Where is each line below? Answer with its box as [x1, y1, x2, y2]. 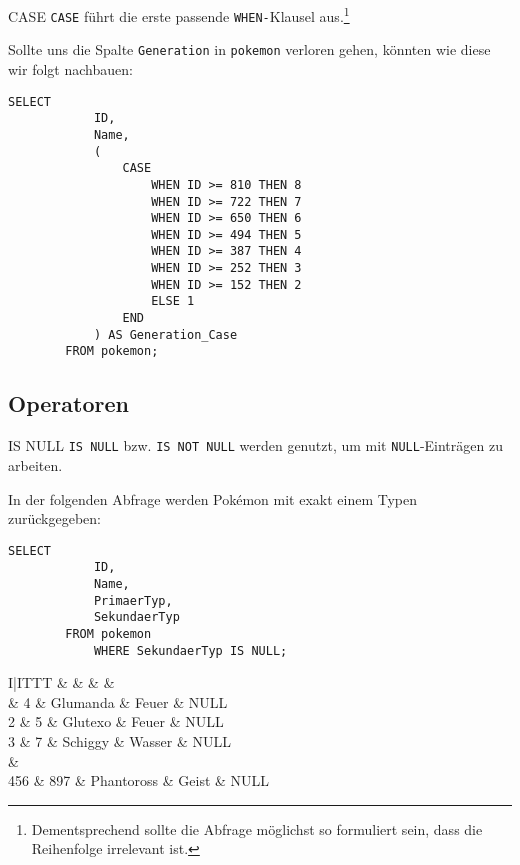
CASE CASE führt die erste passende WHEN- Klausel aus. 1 [8, 3, 350, 26]
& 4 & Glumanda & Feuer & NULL [8, 691, 228, 712]
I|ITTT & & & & [8, 672, 115, 693]
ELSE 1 [151, 294, 195, 309]
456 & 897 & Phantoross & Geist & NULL [8, 770, 270, 791]
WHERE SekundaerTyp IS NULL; [93, 643, 288, 658]
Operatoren [8, 388, 129, 419]
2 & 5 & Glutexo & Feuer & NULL [8, 711, 224, 732]
